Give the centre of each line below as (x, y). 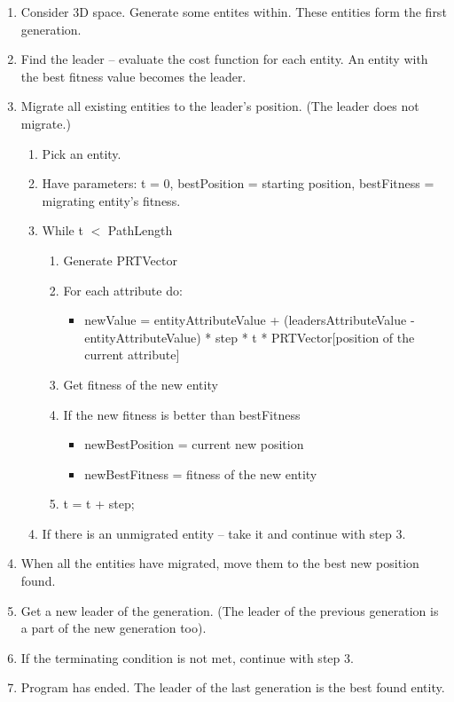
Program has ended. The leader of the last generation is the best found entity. (233, 687)
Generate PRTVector (120, 260)
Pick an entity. (82, 153)
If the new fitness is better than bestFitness (182, 414)
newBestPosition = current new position (194, 444)
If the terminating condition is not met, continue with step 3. (187, 657)
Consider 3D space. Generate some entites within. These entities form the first (234, 12)
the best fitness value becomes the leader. (133, 76)
